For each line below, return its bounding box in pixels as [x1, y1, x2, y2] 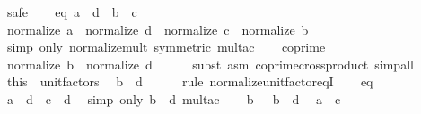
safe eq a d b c [6, 3, 137, 20]
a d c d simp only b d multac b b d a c [6, 89, 341, 108]
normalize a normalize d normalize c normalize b [6, 20, 309, 38]
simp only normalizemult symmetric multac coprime [6, 37, 326, 56]
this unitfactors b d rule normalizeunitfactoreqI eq [6, 72, 373, 91]
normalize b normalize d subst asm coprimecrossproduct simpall [6, 54, 414, 73]
